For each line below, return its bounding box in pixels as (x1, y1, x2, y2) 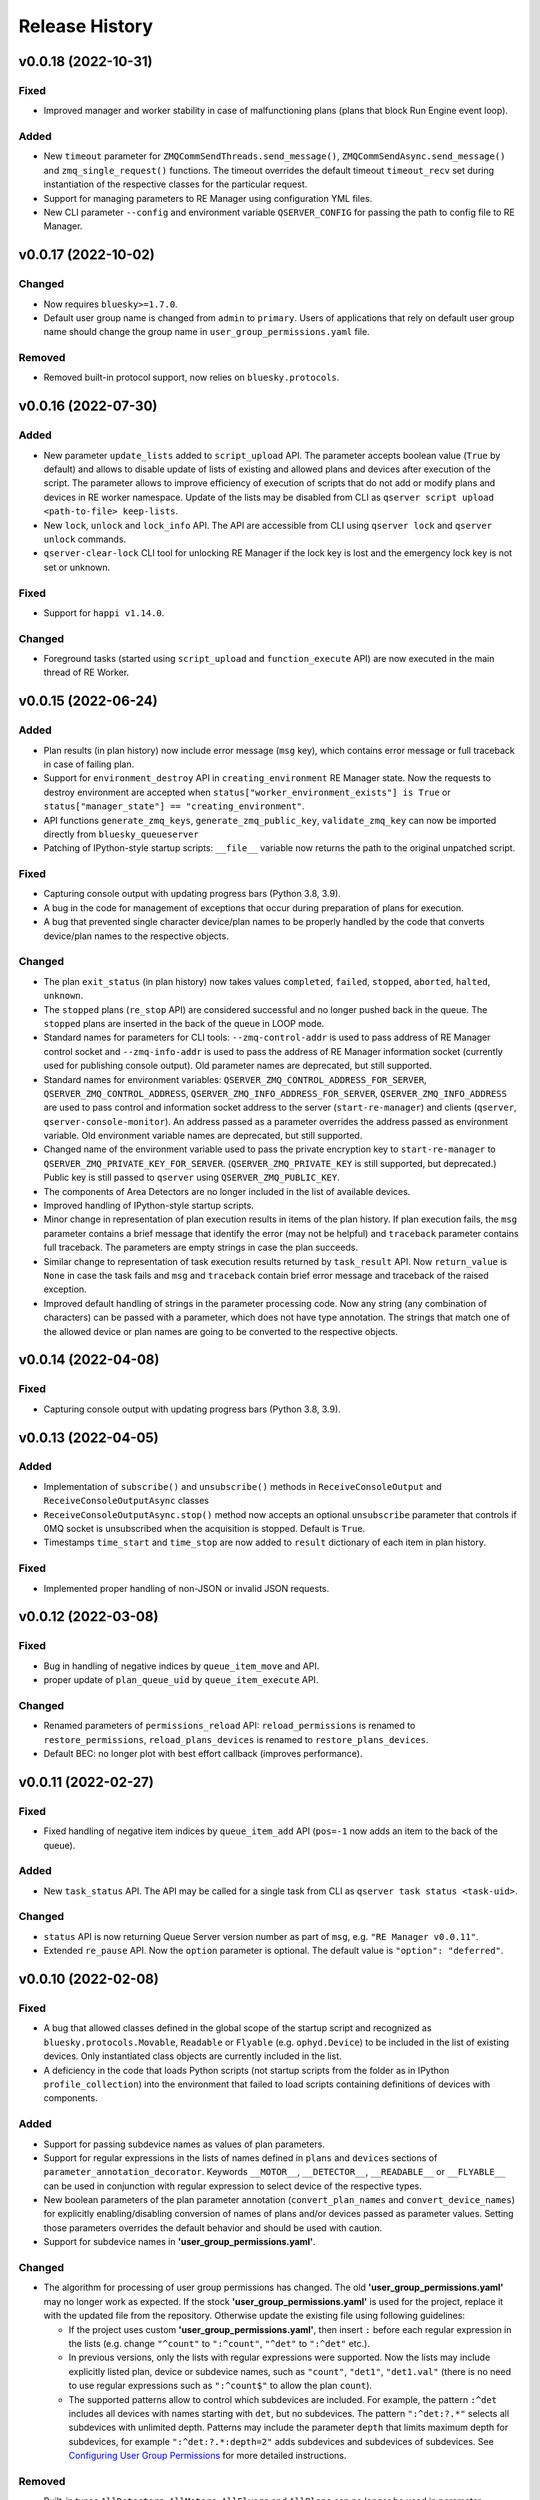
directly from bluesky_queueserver (43, 828, 199, 840)
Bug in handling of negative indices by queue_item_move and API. (43, 1660, 320, 1672)
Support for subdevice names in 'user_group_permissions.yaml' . (43, 2236, 316, 2248)
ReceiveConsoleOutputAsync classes (43, 1495, 210, 1507)
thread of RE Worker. (43, 666, 130, 679)
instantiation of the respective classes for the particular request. (43, 178, 308, 190)
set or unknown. (43, 561, 111, 573)
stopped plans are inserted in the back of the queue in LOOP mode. (43, 1017, 325, 1029)
